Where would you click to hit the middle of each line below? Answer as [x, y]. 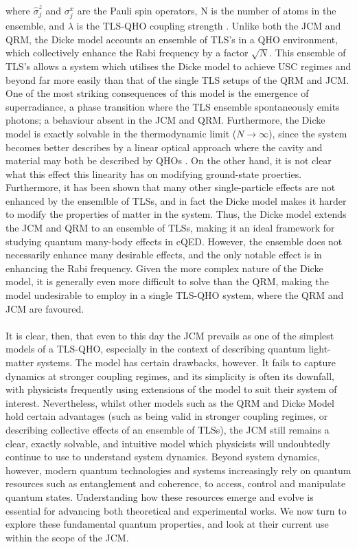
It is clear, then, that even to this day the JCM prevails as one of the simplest [170, 335]
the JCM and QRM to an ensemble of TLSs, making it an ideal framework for [170, 228]
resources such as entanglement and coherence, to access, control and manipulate [176, 483]
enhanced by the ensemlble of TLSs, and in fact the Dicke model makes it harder [176, 200]
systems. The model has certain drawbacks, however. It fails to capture [186, 362]
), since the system [308, 133]
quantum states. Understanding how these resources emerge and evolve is [160, 496]
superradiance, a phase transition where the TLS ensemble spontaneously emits [173, 106]
